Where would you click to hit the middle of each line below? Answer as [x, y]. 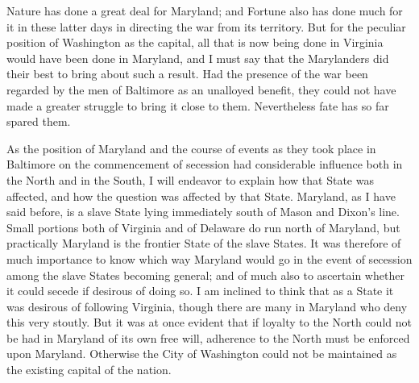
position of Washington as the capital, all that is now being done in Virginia [195, 42]
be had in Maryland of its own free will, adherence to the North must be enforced [208, 337]
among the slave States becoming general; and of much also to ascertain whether [205, 275]
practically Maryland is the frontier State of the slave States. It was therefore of [204, 243]
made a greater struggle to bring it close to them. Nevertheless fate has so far [198, 105]
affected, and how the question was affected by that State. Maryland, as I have [201, 196]
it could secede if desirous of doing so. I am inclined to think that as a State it [200, 291]
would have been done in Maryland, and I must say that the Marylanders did [198, 58]
